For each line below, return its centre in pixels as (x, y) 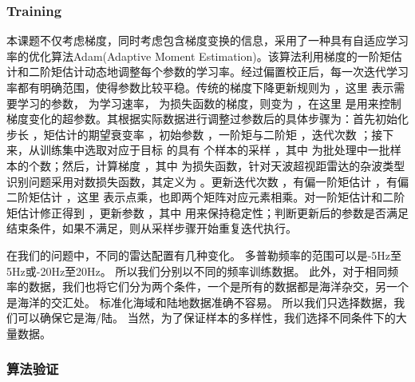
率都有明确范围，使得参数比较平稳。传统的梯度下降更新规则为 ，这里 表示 (200, 87)
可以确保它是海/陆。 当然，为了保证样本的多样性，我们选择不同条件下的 (206, 318)
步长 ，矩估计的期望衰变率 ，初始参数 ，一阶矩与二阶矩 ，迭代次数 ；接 (195, 134)
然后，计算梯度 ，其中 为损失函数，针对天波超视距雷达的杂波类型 (233, 165)
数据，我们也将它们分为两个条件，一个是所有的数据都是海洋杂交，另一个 (218, 286)
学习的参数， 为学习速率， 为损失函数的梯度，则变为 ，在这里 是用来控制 (209, 103)
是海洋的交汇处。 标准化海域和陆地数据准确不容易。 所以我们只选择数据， (200, 302)
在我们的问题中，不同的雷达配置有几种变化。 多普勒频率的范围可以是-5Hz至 (204, 255)
